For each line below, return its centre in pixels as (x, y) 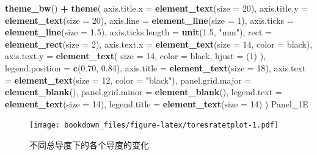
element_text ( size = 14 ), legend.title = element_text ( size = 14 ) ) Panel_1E (157, 103)
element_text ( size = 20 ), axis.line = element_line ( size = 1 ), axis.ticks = (149, 20)
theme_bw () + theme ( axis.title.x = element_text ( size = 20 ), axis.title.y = (157, 8)
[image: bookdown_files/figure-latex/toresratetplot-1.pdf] (154, 125)
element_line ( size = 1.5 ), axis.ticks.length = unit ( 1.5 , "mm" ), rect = (138, 32)
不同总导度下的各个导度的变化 (89, 145)
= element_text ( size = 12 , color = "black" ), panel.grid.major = (128, 80)
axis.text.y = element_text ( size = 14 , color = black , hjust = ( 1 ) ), (136, 56)
